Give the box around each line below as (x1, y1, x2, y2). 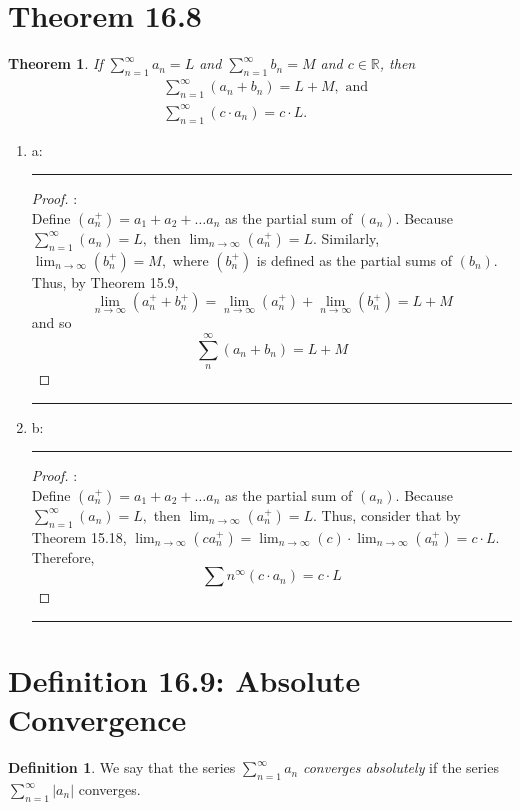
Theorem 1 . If (8, 53, 103, 74)
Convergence (8, 699, 187, 740)
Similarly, (321, 227, 380, 248)
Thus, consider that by (321, 504, 461, 525)
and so (31, 312, 72, 333)
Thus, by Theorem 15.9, (31, 271, 179, 292)
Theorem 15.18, (31, 526, 127, 547)
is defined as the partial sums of (256, 249, 453, 270)
